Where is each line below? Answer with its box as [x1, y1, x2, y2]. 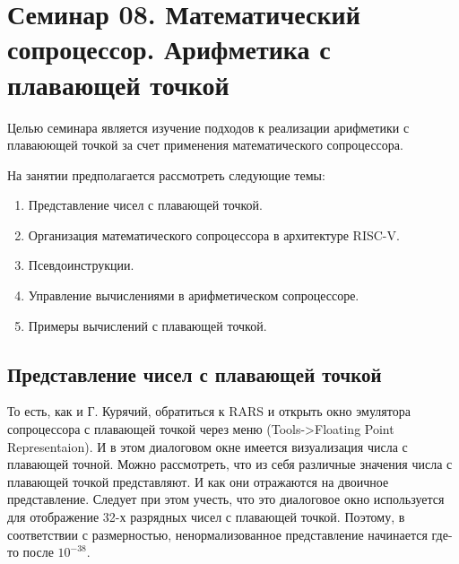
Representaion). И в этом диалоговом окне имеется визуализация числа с [7, 437, 408, 456]
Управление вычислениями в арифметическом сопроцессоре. [28, 286, 359, 305]
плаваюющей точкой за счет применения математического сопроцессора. [7, 135, 403, 154]
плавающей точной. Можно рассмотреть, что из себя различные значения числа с [7, 455, 453, 473]
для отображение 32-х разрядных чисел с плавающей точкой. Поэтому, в [7, 508, 405, 526]
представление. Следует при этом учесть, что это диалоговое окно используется [7, 490, 445, 508]
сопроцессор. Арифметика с [7, 30, 331, 67]
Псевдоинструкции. [28, 256, 134, 274]
